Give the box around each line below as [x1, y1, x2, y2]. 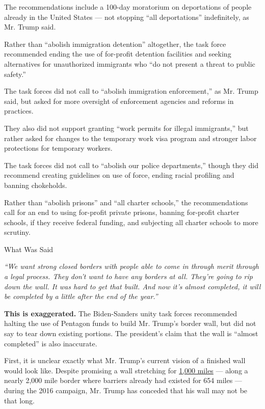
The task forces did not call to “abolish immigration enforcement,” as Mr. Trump [4, 86, 258, 96]
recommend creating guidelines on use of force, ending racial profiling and [4, 170, 234, 180]
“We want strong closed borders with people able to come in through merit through [4, 261, 259, 271]
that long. [4, 395, 35, 405]
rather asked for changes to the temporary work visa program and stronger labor [4, 132, 257, 143]
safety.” [4, 68, 26, 79]
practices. [4, 105, 34, 116]
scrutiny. [4, 227, 31, 237]
